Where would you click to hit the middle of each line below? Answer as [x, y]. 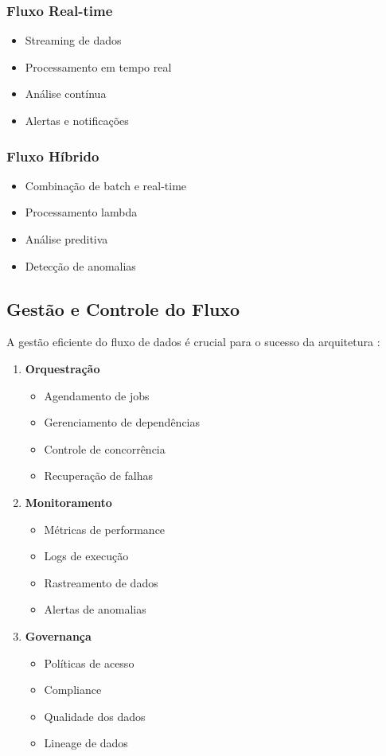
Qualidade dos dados [95, 716]
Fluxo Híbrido [53, 156]
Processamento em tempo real [98, 66]
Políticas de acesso [89, 662]
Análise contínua [66, 94]
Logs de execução [86, 556]
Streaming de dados [73, 40]
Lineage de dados [86, 743]
